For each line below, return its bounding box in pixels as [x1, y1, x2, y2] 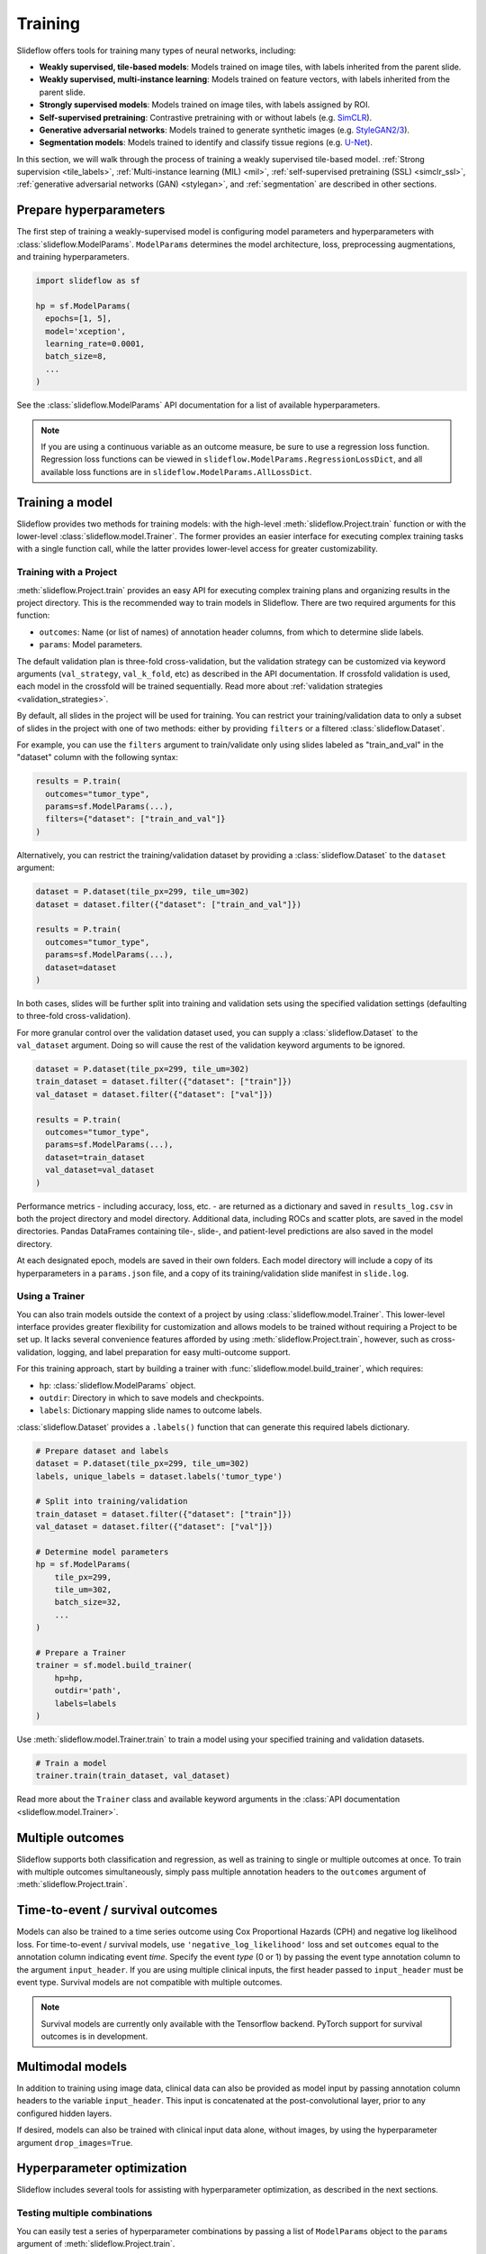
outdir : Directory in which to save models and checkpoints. [39, 1393, 265, 1404]
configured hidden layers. [16, 2108, 112, 2119]
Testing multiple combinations [16, 2207, 153, 2220]
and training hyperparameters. [16, 252, 130, 262]
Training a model [16, 494, 112, 509]
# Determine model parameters [35, 1546, 169, 1557]
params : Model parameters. [39, 639, 143, 650]
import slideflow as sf [35, 276, 141, 286]
